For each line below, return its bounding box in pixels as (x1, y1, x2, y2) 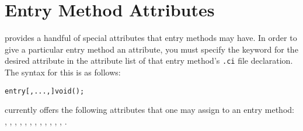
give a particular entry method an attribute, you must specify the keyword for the (5, 43, 298, 55)
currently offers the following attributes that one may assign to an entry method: (5, 104, 294, 116)
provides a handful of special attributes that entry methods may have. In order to (5, 32, 297, 44)
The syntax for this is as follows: (5, 65, 121, 78)
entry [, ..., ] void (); (5, 87, 85, 95)
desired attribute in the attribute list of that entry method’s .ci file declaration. (5, 54, 293, 67)
